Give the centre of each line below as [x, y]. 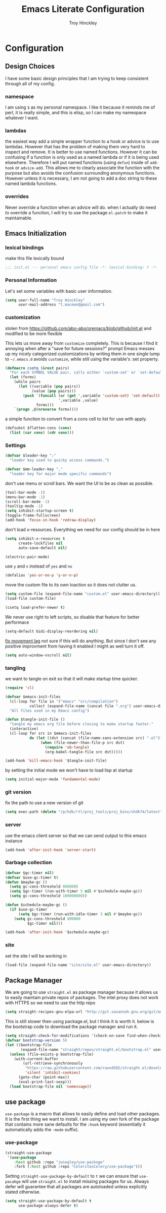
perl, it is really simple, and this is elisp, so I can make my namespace [76, 113]
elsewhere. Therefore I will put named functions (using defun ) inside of [77, 163]
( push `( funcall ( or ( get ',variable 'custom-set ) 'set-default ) [92, 395]
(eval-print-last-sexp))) [45, 1082]
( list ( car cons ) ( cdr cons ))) [42, 433]
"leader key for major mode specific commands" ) [61, 474]
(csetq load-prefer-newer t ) [35, 608]
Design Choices [30, 66]
